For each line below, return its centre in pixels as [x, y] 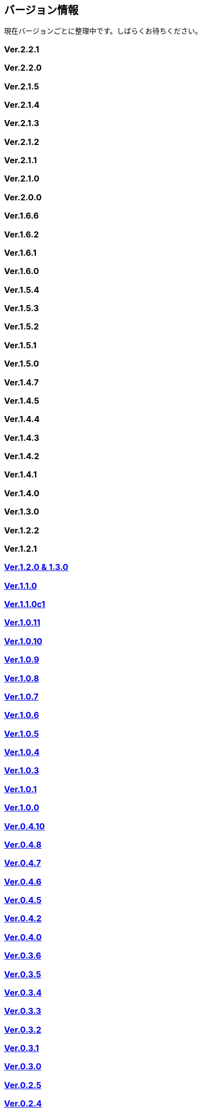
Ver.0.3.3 [23, 1011]
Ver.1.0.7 [21, 696]
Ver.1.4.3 [22, 438]
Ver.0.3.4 [23, 992]
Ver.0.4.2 [23, 919]
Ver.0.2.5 [23, 1085]
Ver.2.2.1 [22, 49]
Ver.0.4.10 [25, 826]
